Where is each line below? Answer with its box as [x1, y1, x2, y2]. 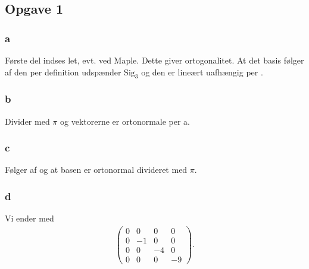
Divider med [5, 115, 50, 127]
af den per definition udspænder [5, 65, 121, 78]
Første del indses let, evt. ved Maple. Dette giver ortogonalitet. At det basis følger [5, 54, 304, 66]
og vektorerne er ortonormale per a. [60, 115, 191, 127]
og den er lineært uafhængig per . [141, 65, 263, 78]
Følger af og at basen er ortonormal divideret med [5, 163, 188, 176]
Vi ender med [5, 212, 54, 224]
